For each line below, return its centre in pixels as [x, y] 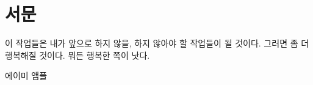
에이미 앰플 [26, 76]
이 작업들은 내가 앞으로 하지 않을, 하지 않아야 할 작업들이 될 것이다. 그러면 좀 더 [157, 43]
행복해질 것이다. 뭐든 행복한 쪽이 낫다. [77, 55]
